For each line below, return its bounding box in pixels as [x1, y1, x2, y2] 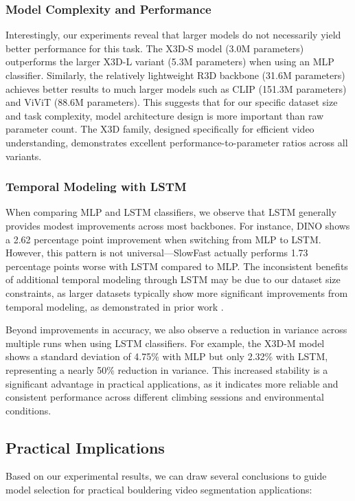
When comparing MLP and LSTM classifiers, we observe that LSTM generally [5, 205, 336, 219]
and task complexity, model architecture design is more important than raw [5, 108, 324, 122]
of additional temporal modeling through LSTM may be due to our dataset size [5, 272, 341, 287]
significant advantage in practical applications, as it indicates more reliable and [5, 376, 339, 390]
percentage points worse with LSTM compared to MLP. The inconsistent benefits [5, 258, 348, 273]
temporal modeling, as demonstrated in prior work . [5, 299, 224, 313]
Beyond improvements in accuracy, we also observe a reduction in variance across [5, 322, 347, 337]
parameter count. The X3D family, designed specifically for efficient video [5, 122, 314, 136]
